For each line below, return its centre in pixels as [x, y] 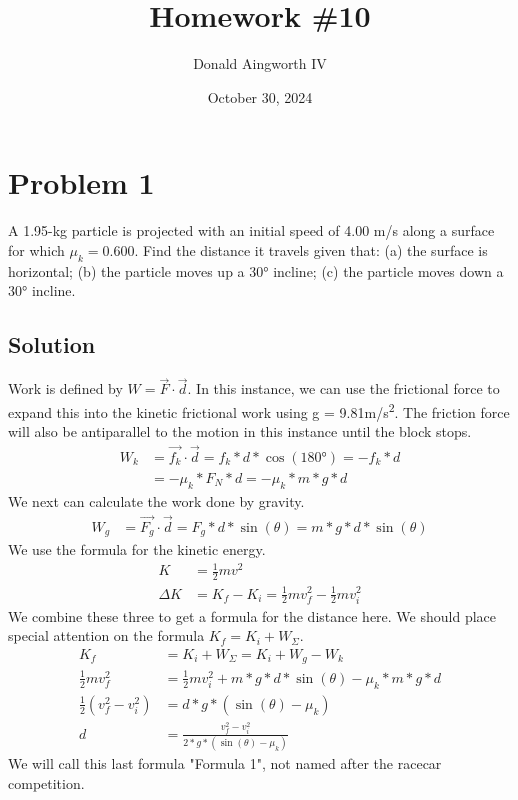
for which [36, 249]
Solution [52, 344]
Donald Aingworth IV [260, 63]
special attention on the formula [106, 635]
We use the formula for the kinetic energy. [137, 549]
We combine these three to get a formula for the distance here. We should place [252, 615]
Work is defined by [65, 388]
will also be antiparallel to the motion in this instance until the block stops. [240, 431]
